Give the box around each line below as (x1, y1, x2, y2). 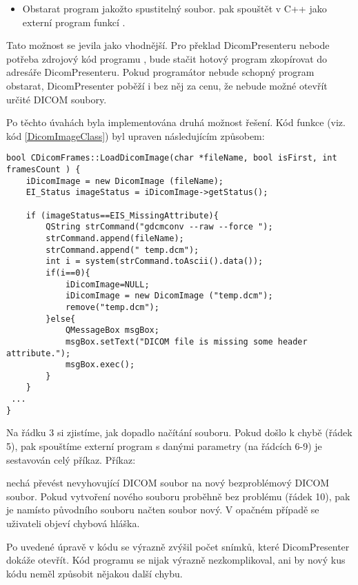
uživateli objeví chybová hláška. (6, 516, 140, 530)
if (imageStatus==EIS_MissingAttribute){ (26, 210, 219, 220)
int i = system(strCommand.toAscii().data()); (46, 256, 263, 267)
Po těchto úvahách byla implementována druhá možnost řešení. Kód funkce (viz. (6, 115, 346, 130)
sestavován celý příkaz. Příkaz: (6, 452, 136, 466)
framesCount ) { (6, 165, 81, 174)
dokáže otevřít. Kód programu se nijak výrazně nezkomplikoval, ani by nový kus (6, 553, 346, 567)
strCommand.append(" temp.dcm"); (46, 245, 199, 255)
